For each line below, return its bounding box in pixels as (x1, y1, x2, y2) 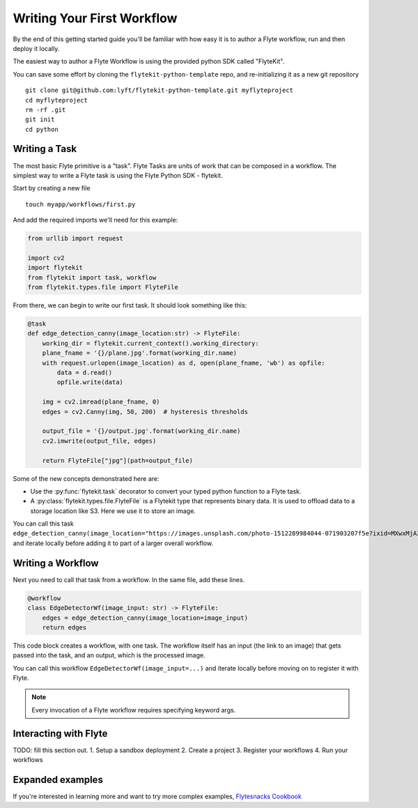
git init (25, 116, 55, 123)
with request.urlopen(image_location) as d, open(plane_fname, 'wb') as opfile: (42, 359, 325, 367)
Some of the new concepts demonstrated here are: (13, 474, 160, 482)
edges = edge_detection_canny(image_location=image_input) (42, 613, 249, 622)
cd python (25, 125, 59, 133)
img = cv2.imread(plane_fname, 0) (42, 398, 160, 406)
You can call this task (13, 519, 75, 528)
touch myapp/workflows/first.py (25, 200, 136, 208)
